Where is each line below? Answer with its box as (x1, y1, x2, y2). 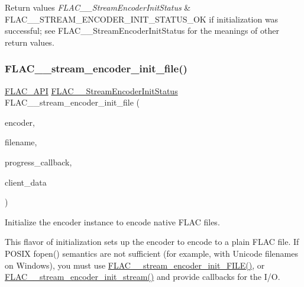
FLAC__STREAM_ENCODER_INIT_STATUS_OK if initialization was (5, 12, 279, 25)
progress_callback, (5, 155, 72, 168)
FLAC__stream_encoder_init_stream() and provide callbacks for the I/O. (5, 270, 280, 283)
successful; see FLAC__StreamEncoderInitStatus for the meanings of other (5, 24, 279, 37)
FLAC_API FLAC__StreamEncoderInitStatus (5, 84, 178, 97)
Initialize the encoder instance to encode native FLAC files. (5, 215, 220, 228)
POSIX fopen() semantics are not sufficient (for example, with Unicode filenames (5, 247, 299, 259)
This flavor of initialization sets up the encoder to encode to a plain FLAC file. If (5, 235, 299, 248)
